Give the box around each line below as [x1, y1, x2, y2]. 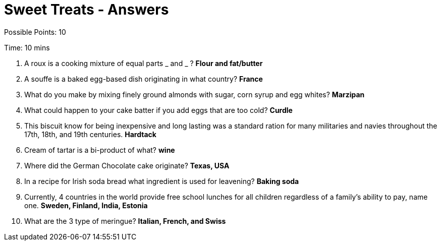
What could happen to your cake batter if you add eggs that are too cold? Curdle [24, 105, 293, 114]
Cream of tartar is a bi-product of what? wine [24, 145, 175, 154]
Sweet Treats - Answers [4, 1, 169, 18]
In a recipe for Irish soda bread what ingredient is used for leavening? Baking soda [24, 176, 299, 186]
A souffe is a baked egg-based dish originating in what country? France [24, 74, 263, 83]
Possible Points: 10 [4, 27, 66, 36]
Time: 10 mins [4, 43, 50, 52]
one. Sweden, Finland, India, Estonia [24, 201, 148, 210]
